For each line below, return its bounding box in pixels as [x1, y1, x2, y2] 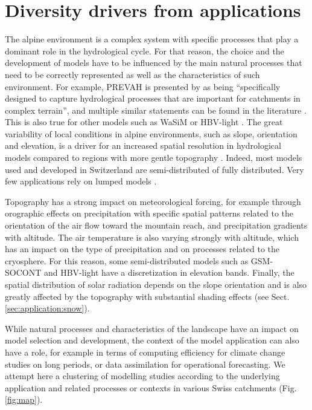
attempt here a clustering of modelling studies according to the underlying [5, 369, 280, 382]
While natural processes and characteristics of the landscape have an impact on [5, 322, 299, 334]
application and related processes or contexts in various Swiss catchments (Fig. [5, 381, 297, 394]
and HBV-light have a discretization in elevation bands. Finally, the [43, 266, 294, 279]
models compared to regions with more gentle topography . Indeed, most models [5, 151, 302, 164]
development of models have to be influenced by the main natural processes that [5, 56, 302, 69]
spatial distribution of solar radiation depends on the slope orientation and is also [5, 278, 307, 290]
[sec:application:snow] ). [5, 302, 90, 314]
